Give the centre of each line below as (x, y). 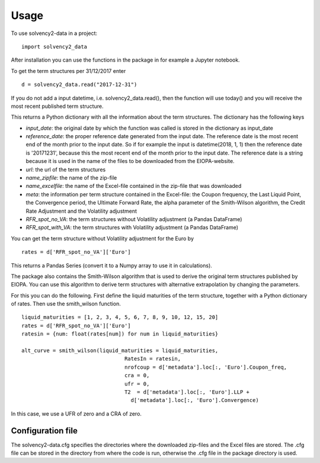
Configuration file (44, 431)
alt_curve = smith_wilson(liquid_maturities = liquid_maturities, (120, 351)
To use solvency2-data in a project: (54, 33)
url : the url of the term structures (66, 170)
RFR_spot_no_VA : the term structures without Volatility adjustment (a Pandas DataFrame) (134, 219)
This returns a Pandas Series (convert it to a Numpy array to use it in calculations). (112, 265)
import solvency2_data (55, 47)
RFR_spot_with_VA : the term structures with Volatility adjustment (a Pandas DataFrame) (132, 228)
